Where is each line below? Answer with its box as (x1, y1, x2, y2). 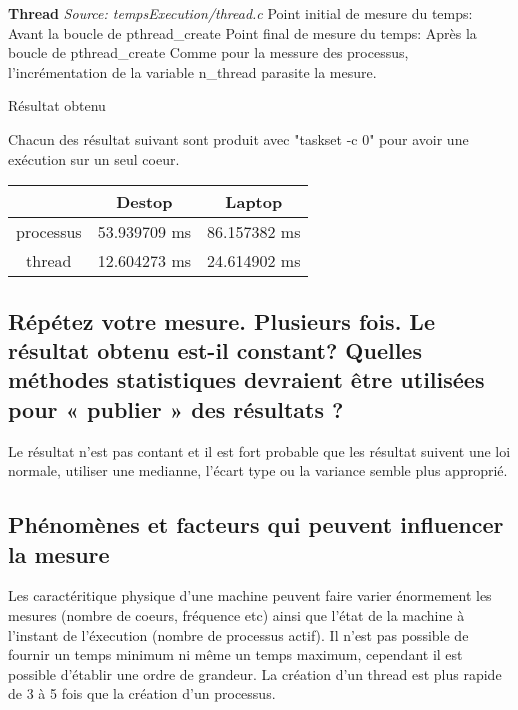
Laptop (225, 190, 283, 214)
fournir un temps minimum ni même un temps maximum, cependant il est (8, 644, 463, 665)
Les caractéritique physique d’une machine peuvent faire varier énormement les (8, 585, 492, 606)
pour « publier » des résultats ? (8, 393, 344, 424)
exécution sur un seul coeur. (8, 148, 180, 169)
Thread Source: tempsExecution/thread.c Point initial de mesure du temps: (8, 3, 473, 23)
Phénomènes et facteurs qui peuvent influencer (8, 509, 504, 540)
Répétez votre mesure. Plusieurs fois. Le (8, 305, 435, 336)
